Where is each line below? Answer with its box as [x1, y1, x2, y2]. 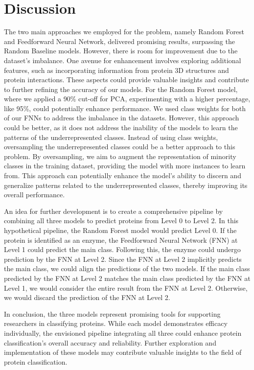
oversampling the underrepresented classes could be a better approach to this [4, 141, 235, 152]
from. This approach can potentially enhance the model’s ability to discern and [4, 170, 241, 181]
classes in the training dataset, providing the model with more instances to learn [4, 161, 246, 171]
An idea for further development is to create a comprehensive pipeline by [4, 206, 223, 216]
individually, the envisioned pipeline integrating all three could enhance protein [4, 327, 242, 338]
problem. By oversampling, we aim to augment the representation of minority [4, 151, 236, 161]
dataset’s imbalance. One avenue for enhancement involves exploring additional [4, 55, 241, 65]
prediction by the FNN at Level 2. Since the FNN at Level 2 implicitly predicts [4, 254, 242, 264]
